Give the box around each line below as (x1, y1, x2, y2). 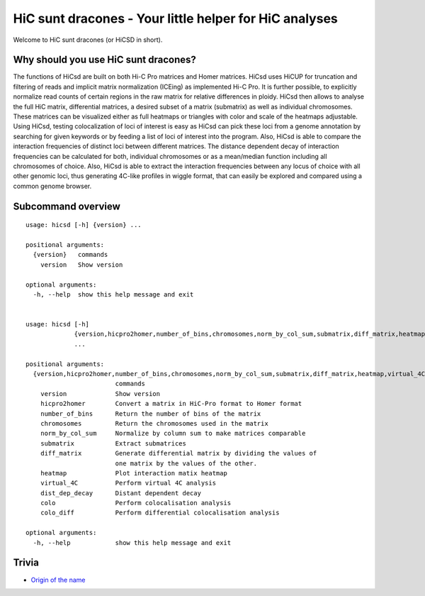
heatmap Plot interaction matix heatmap (40, 469, 228, 477)
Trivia (13, 557, 39, 569)
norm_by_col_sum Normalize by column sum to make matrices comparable (40, 429, 306, 438)
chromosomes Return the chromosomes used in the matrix (40, 419, 268, 427)
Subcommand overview (13, 200, 120, 212)
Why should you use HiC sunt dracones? (13, 54, 196, 66)
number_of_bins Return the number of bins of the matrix (40, 409, 261, 418)
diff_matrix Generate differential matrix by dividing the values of (40, 449, 317, 458)
